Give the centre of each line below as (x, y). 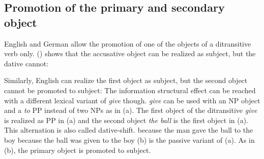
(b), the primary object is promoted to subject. (78, 150)
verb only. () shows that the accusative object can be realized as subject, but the (130, 53)
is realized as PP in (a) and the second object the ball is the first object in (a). (126, 120)
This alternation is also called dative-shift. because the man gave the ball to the (129, 130)
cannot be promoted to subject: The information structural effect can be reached (130, 90)
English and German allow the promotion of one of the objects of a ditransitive (128, 43)
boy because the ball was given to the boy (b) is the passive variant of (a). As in (129, 140)
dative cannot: (26, 63)
